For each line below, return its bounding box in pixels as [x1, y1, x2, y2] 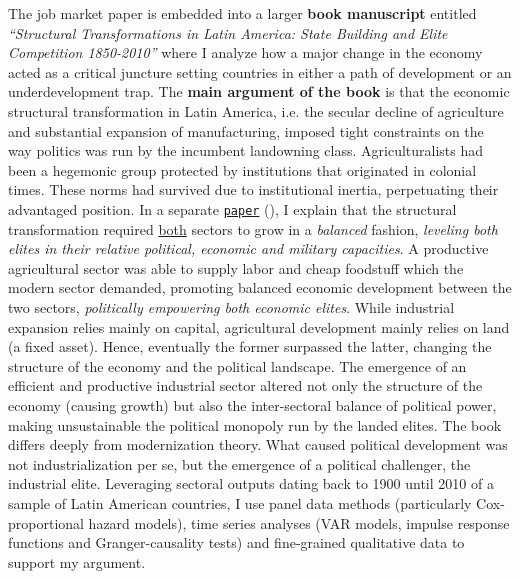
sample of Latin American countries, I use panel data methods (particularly [8, 492, 472, 513]
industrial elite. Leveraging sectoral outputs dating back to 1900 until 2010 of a [8, 473, 494, 494]
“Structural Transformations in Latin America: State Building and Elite [8, 22, 448, 43]
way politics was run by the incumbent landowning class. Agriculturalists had [8, 140, 484, 161]
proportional [8, 512, 84, 533]
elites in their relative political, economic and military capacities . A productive [8, 238, 489, 259]
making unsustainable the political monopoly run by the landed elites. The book [8, 414, 502, 435]
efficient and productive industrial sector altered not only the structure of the [8, 375, 483, 396]
